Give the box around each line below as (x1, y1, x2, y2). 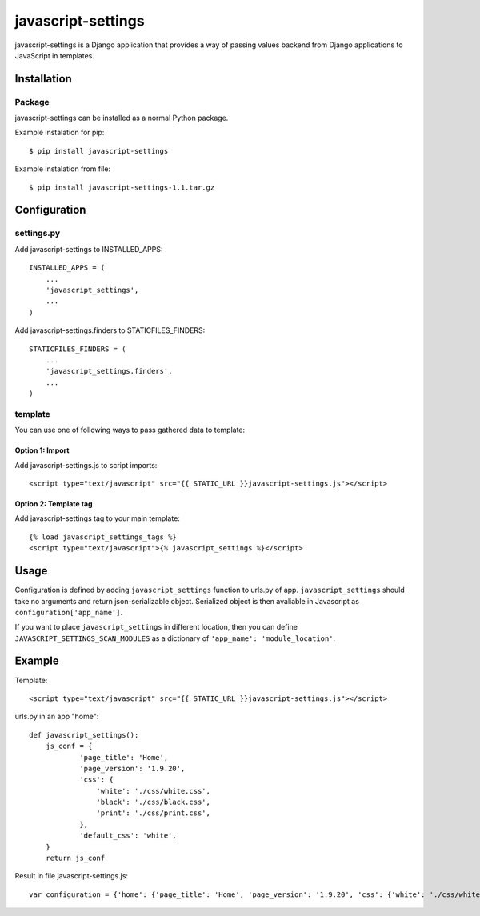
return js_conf (45, 854, 106, 863)
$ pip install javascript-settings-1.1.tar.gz (29, 182, 215, 192)
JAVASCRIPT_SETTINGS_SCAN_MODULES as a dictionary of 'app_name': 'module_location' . (14, 633, 336, 643)
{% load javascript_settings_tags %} (29, 532, 178, 542)
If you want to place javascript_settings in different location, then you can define (14, 622, 298, 632)
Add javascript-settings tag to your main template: (14, 514, 180, 523)
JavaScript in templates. (14, 50, 95, 60)
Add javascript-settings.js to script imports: (14, 460, 158, 470)
